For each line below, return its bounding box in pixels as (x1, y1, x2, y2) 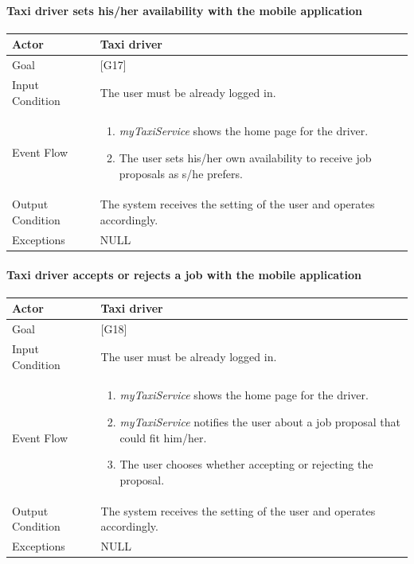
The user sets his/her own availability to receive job (119, 150, 372, 166)
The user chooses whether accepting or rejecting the (119, 456, 373, 473)
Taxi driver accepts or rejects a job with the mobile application (6, 266, 361, 282)
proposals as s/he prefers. (119, 165, 243, 181)
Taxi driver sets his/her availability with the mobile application (6, 2, 362, 18)
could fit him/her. (119, 429, 207, 445)
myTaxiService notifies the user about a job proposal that (119, 414, 401, 430)
